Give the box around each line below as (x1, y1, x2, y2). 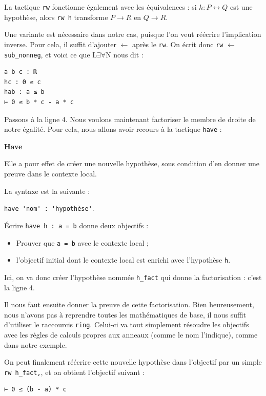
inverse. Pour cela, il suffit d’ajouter (4, 38, 117, 49)
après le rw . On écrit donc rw (132, 38, 223, 49)
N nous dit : (106, 49, 144, 60)
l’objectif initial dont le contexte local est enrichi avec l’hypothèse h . (16, 254, 231, 265)
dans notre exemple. (4, 339, 67, 350)
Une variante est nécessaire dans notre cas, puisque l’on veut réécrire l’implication (4, 29, 261, 39)
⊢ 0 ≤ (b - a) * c (4, 386, 67, 393)
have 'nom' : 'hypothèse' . (4, 203, 94, 213)
